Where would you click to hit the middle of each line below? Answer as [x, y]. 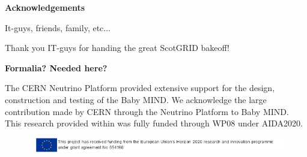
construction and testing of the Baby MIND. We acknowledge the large [136, 99]
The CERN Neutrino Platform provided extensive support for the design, [140, 88]
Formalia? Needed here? [56, 67]
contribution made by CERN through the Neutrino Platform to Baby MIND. [147, 111]
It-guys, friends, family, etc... [58, 27]
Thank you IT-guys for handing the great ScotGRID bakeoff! [117, 48]
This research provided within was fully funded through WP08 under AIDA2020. [154, 123]
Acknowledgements [45, 7]
